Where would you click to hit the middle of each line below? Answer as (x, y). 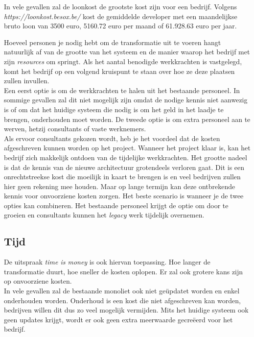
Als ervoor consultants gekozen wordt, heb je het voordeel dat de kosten (112, 138)
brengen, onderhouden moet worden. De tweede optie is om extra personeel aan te (127, 119)
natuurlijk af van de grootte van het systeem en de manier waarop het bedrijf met (127, 52)
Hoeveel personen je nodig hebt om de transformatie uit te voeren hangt (113, 42)
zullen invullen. (27, 81)
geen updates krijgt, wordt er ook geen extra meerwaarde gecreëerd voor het (118, 319)
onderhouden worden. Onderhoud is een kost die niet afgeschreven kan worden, (122, 300)
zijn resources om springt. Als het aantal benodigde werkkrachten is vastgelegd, (123, 61)
